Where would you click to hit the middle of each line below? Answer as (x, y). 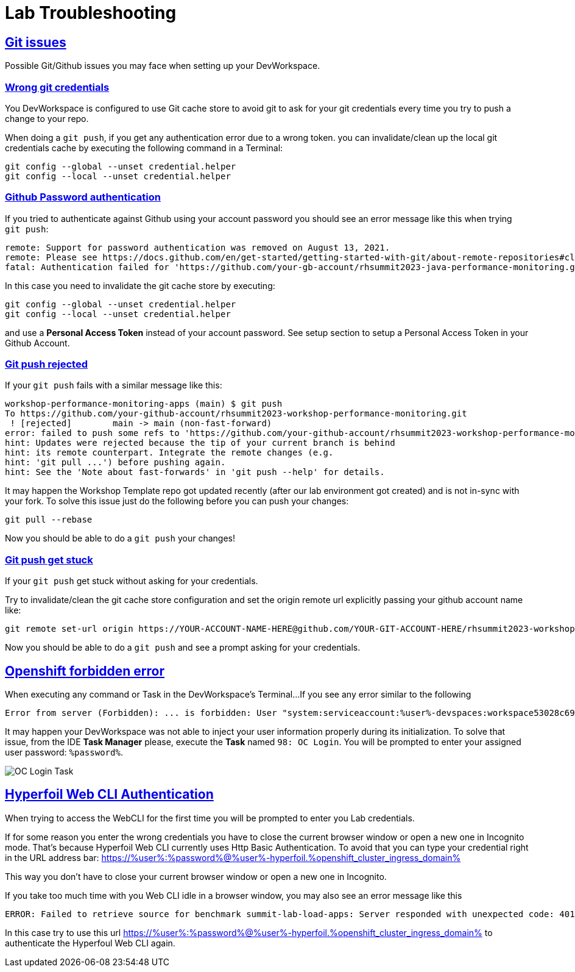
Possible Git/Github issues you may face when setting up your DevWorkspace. (163, 66)
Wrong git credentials (57, 87)
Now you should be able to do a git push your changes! (120, 538)
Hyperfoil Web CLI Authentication (109, 795)
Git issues (36, 42)
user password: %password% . (64, 752)
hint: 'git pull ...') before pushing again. (115, 463)
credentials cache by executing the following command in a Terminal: (144, 148)
